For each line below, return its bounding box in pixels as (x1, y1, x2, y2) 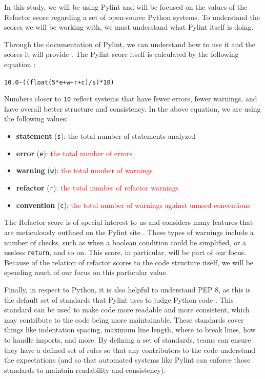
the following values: (4, 113, 68, 124)
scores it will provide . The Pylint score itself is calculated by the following (4, 49, 239, 59)
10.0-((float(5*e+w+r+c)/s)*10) (4, 78, 114, 86)
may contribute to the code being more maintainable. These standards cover (4, 314, 244, 325)
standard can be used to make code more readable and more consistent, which (4, 304, 250, 315)
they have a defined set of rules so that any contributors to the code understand (4, 344, 256, 355)
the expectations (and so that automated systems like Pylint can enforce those (4, 354, 251, 365)
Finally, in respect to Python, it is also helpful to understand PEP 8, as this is (4, 284, 251, 294)
